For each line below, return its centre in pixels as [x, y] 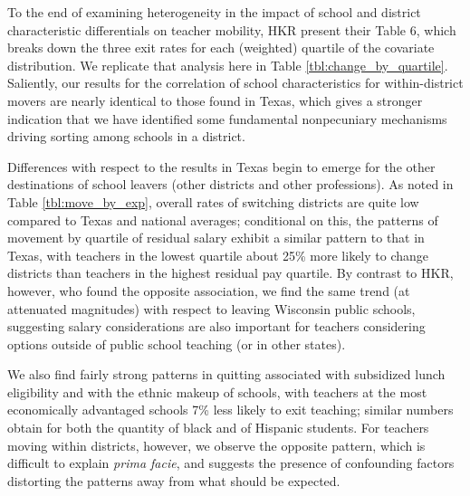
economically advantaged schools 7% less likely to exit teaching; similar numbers [230, 410]
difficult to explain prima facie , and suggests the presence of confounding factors [231, 463]
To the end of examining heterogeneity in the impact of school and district [214, 12]
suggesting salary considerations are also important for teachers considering [216, 326]
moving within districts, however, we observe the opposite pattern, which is [216, 445]
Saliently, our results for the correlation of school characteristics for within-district [235, 83]
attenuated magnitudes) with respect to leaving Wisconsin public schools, [211, 308]
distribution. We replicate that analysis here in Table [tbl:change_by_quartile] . [228, 65]
